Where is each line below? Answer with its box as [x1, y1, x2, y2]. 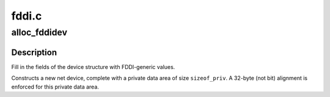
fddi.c [11, 9, 42, 23]
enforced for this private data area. [11, 83, 99, 90]
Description [11, 47, 57, 57]
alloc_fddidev [11, 27, 67, 38]
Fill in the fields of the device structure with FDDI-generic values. [11, 63, 175, 70]
